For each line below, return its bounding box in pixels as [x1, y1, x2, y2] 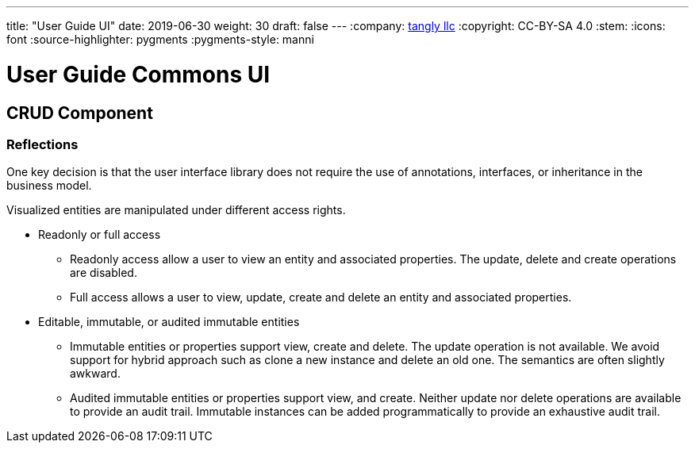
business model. [6, 178, 92, 193]
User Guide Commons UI [6, 60, 271, 88]
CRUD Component [6, 102, 153, 123]
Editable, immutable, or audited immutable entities [38, 315, 300, 329]
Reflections [6, 136, 79, 152]
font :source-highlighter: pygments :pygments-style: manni [6, 33, 314, 46]
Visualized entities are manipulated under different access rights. [6, 203, 346, 217]
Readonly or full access [38, 228, 161, 242]
